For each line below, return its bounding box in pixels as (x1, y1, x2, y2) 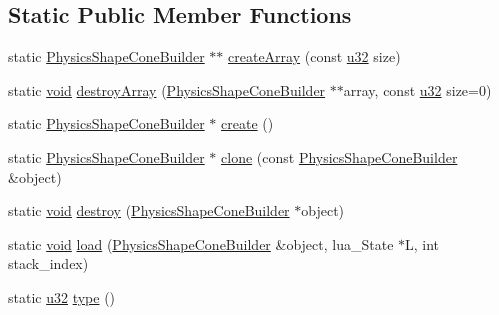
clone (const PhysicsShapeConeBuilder (221, 146, 458, 167)
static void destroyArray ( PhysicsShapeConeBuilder (8, 79, 326, 100)
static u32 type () (8, 286, 116, 307)
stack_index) (8, 253, 89, 274)
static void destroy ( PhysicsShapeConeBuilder (8, 200, 290, 221)
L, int (405, 233, 440, 254)
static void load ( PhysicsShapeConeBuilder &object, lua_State (8, 233, 394, 254)
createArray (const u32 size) (228, 46, 401, 67)
